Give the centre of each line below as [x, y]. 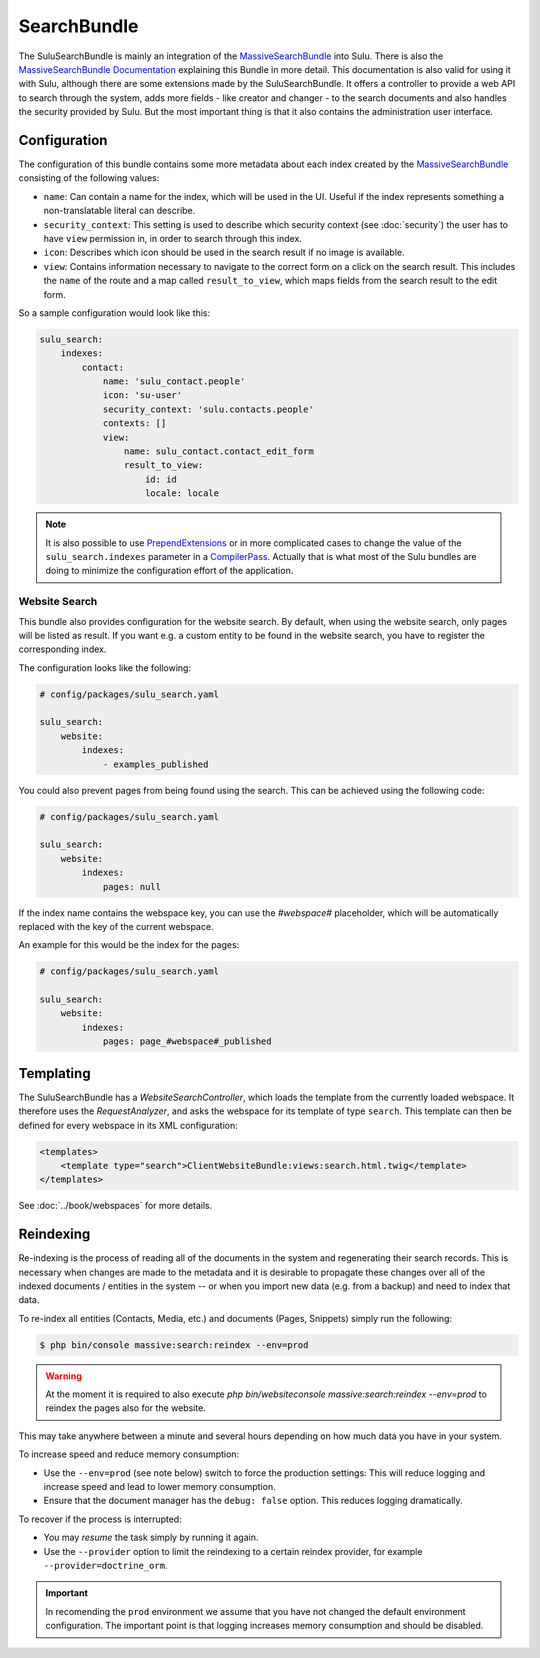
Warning [63, 1376]
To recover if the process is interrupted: [100, 1519]
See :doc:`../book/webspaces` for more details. [115, 1206]
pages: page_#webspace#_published [187, 1041]
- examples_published [155, 764]
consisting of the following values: [89, 178]
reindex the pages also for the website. [126, 1408]
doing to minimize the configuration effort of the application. [169, 571]
